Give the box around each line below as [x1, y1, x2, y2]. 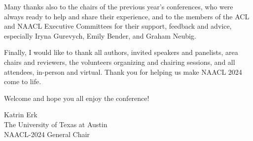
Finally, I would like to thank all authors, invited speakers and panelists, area [4, 47, 238, 57]
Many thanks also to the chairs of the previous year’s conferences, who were [4, 1, 233, 11]
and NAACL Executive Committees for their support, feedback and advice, [4, 21, 232, 31]
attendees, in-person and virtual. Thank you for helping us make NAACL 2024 [4, 66, 242, 77]
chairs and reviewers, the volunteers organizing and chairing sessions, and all [4, 56, 235, 67]
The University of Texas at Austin [4, 119, 108, 129]
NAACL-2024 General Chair [4, 129, 90, 139]
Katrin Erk [4, 109, 37, 120]
